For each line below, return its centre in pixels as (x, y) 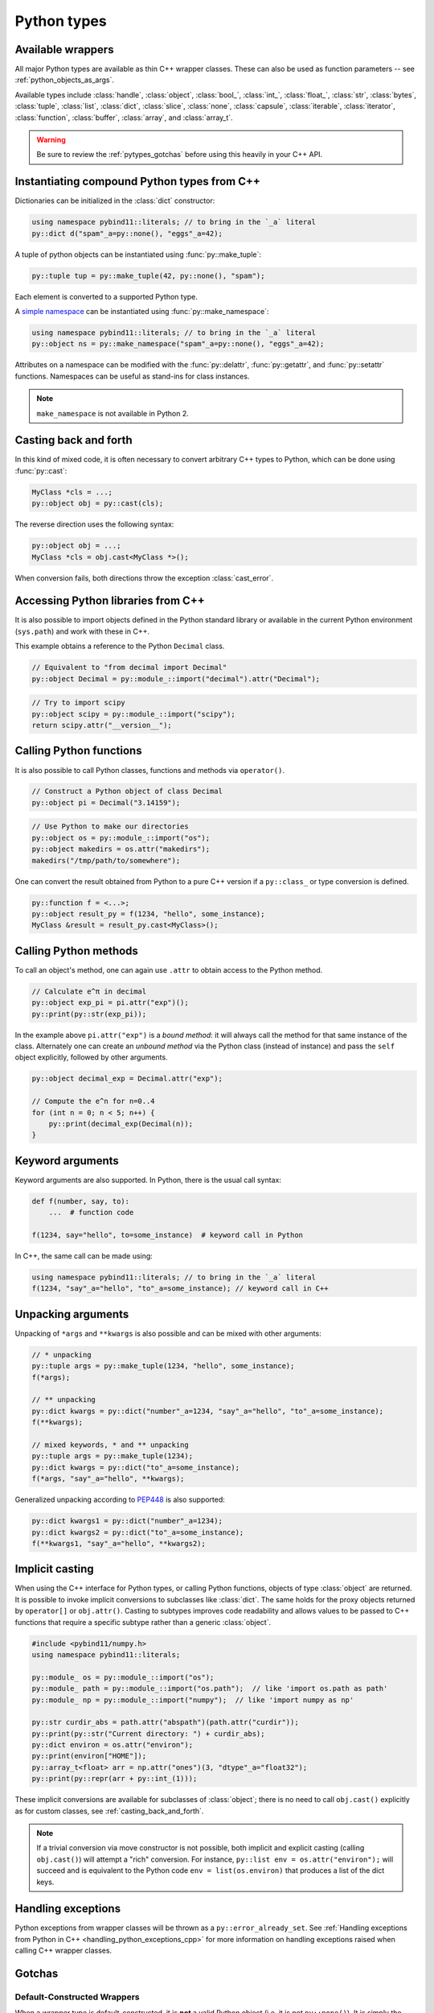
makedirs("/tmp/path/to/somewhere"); (106, 860)
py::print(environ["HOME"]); (89, 1756)
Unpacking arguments (72, 1314)
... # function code (91, 1213)
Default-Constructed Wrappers (77, 1997)
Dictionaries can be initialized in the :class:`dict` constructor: (115, 200)
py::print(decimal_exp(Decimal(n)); (121, 1124)
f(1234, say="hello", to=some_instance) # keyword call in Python (168, 1235)
